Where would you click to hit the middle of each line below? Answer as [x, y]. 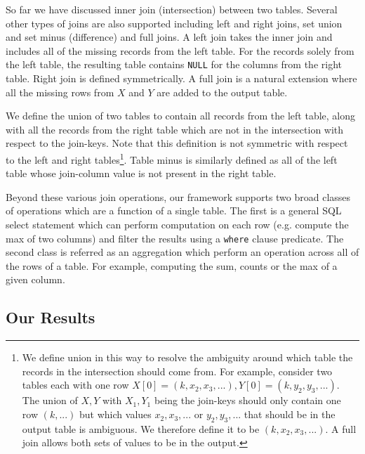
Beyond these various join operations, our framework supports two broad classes [178, 196]
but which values [115, 414]
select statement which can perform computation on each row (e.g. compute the [177, 225]
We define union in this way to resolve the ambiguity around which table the [187, 357]
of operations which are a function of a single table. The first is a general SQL [174, 210]
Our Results [51, 317]
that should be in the [290, 414]
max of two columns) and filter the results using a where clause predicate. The [175, 238]
